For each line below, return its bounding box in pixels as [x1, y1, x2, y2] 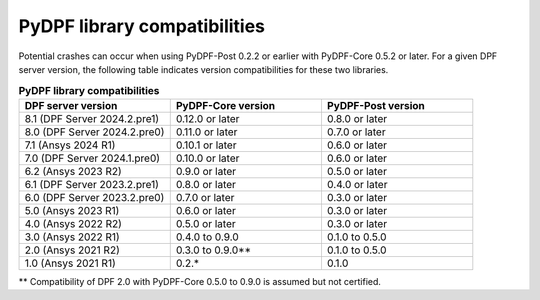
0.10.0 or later [175, 151, 240, 165]
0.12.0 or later [175, 111, 240, 125]
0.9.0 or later [175, 164, 237, 178]
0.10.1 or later [175, 138, 237, 152]
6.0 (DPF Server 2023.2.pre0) [24, 190, 165, 204]
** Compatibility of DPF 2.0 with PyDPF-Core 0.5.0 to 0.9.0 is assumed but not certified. [18, 275, 382, 287]
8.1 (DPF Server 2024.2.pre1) [24, 111, 160, 125]
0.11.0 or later [175, 125, 238, 139]
